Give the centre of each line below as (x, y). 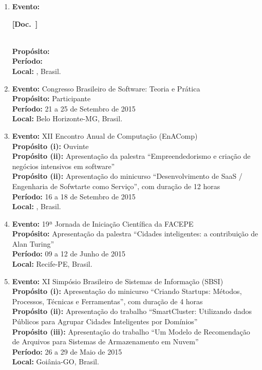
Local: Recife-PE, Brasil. (52, 264)
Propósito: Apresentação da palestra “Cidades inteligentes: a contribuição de (135, 234)
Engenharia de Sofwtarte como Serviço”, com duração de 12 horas (116, 186)
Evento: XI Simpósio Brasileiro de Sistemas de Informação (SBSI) (118, 281)
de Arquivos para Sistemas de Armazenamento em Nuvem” (105, 341)
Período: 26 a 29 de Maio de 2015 (67, 351)
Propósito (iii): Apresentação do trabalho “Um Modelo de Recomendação (131, 331)
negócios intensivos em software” (63, 166)
